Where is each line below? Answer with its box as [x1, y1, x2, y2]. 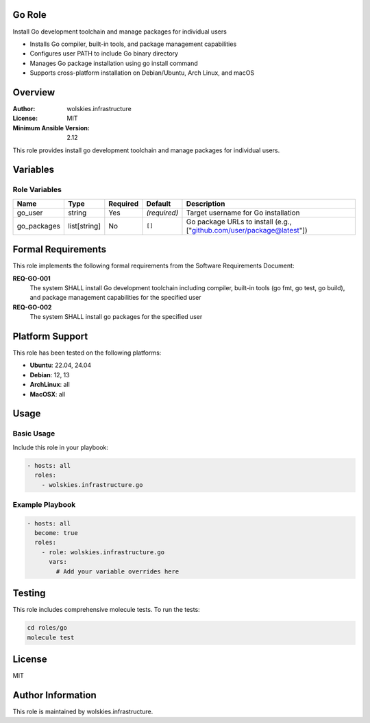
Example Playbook [12, 499, 76, 509]
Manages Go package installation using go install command [29, 59, 198, 67]
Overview [12, 86, 56, 98]
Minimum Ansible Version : [12, 123, 90, 132]
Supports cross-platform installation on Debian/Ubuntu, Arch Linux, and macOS [29, 69, 255, 77]
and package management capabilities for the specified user [29, 294, 201, 302]
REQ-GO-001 [12, 274, 51, 283]
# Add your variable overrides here [56, 567, 180, 576]
